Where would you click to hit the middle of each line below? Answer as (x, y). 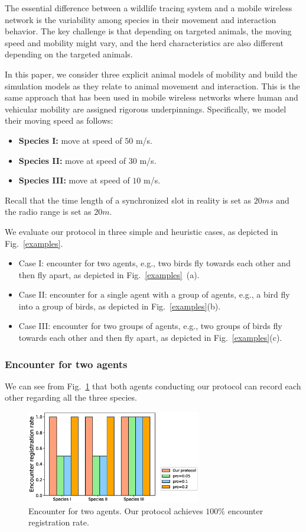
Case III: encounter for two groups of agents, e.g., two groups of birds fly (150, 326)
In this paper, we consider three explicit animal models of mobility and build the (151, 74)
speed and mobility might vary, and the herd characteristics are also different (144, 42)
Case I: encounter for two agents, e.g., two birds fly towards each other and (154, 263)
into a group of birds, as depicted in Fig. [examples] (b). (120, 306)
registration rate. (59, 522)
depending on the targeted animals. (69, 54)
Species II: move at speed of (72, 160)
